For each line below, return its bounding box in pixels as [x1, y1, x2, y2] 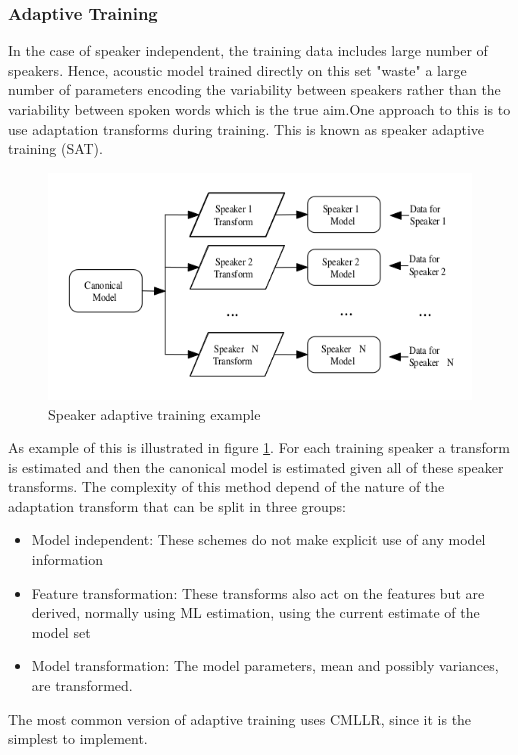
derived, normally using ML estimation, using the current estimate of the [31, 602, 480, 623]
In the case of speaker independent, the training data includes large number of [8, 40, 488, 61]
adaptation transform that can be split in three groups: [8, 495, 346, 516]
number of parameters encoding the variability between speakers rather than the [8, 79, 501, 100]
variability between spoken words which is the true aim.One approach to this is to [8, 99, 511, 119]
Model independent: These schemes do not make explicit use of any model [31, 529, 486, 550]
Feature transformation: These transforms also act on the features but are [31, 582, 485, 603]
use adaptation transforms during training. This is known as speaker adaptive [8, 118, 484, 139]
